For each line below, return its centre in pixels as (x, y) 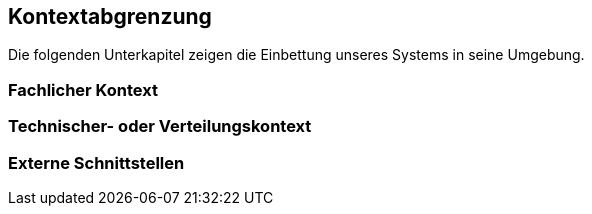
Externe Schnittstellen (96, 162)
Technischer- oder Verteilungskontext (160, 126)
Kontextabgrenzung (110, 16)
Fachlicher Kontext (83, 89)
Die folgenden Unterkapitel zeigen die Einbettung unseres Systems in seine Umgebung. (296, 55)
